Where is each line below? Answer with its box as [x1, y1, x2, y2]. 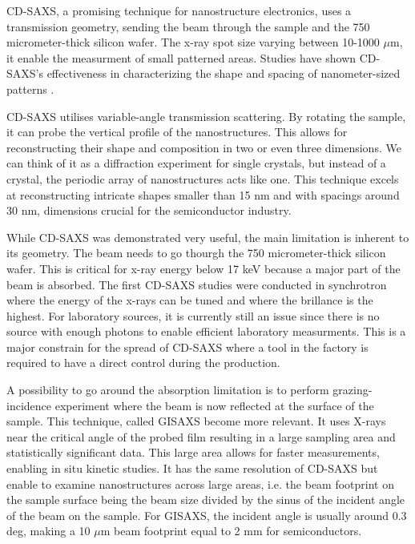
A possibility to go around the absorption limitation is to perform [6, 381, 329, 398]
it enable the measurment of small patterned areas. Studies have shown [6, 49, 357, 66]
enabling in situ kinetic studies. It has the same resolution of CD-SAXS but [6, 460, 378, 477]
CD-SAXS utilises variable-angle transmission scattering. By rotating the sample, [6, 107, 406, 124]
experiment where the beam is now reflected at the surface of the [54, 397, 374, 413]
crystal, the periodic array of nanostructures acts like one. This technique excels [6, 170, 399, 187]
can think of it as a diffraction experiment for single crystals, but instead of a [6, 155, 386, 171]
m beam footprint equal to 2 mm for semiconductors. [100, 522, 362, 539]
